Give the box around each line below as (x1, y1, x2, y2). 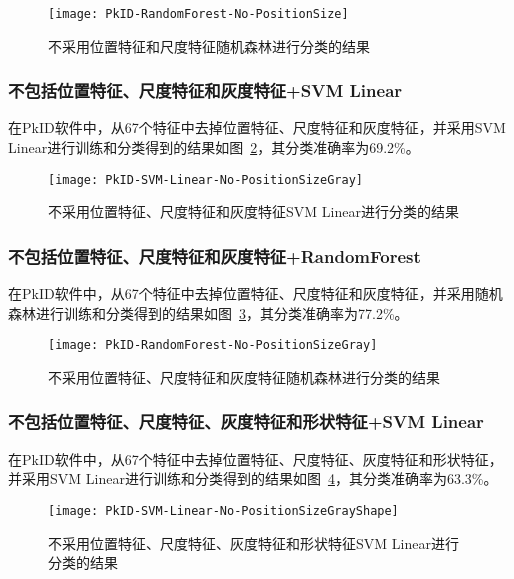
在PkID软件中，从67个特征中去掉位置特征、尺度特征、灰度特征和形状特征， (8, 448, 503, 469)
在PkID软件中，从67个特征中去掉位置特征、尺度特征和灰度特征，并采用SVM (8, 117, 506, 138)
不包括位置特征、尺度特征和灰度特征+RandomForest (8, 243, 421, 268)
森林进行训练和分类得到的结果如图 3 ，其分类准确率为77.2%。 (8, 302, 409, 323)
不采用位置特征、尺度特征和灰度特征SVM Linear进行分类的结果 (48, 201, 459, 222)
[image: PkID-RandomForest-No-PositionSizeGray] (48, 338, 378, 353)
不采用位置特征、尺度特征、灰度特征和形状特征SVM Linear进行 (48, 532, 459, 553)
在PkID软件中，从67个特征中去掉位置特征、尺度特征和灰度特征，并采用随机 (8, 283, 503, 304)
